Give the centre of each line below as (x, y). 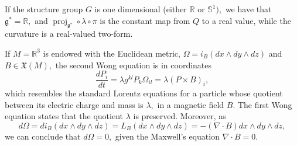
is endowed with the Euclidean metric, (112, 53)
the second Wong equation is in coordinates (134, 65)
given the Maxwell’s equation (167, 136)
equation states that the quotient (64, 116)
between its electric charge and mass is (74, 104)
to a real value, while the (246, 20)
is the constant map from (145, 20)
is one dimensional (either (141, 9)
